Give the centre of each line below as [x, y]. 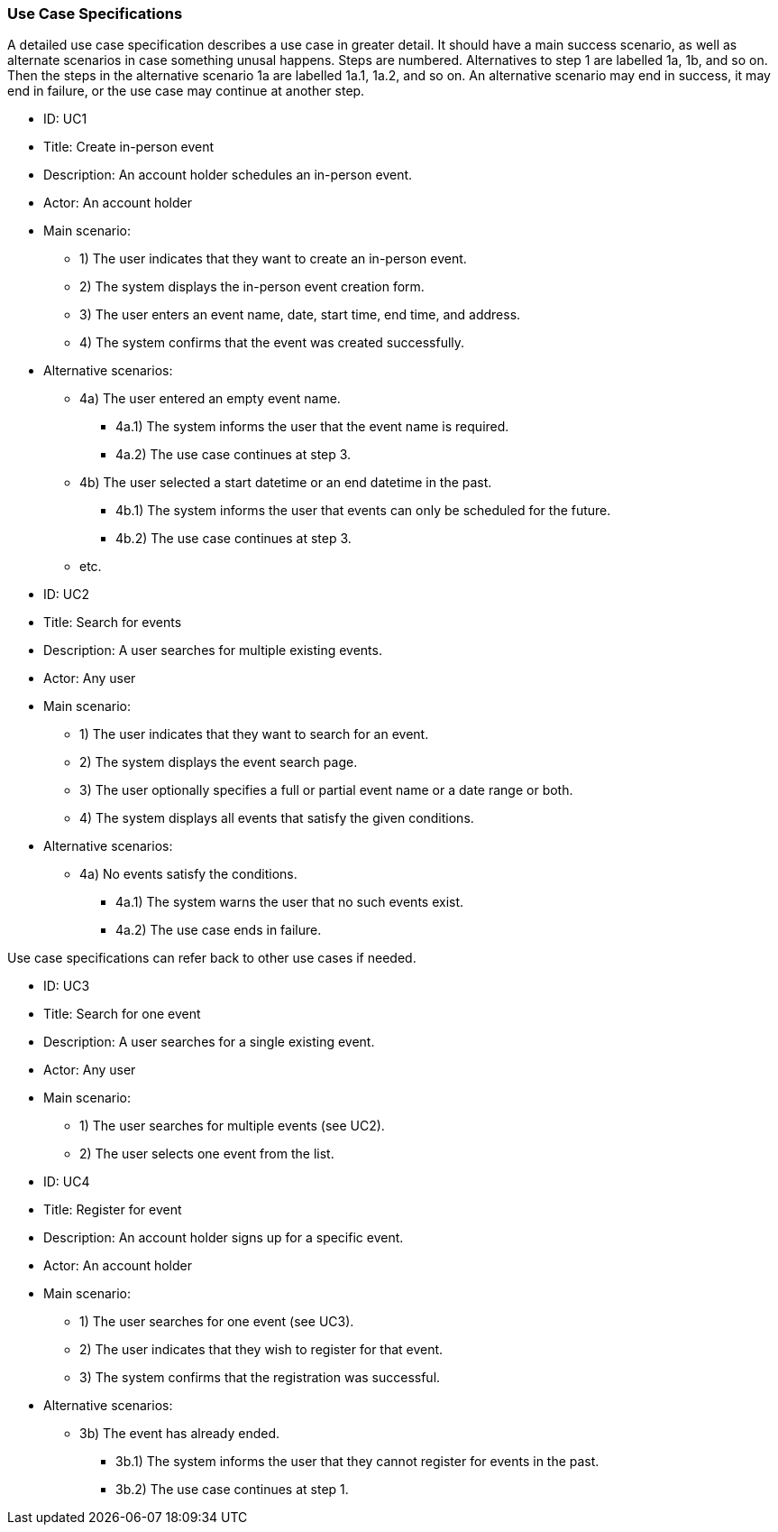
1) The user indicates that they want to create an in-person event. [273, 259]
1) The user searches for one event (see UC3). [217, 1322]
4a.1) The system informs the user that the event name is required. [312, 427]
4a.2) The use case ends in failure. [219, 930]
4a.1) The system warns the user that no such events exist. [290, 902]
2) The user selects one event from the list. [207, 1154]
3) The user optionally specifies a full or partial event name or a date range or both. [326, 790]
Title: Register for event [113, 1210]
